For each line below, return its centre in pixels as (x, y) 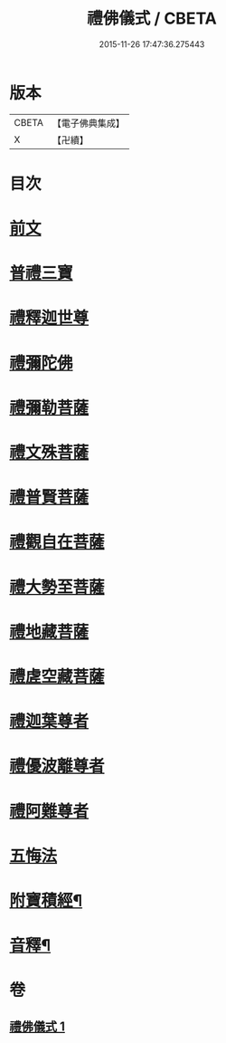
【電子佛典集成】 (88, 123)
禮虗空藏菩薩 (57, 676)
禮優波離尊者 (57, 766)
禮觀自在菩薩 (57, 542)
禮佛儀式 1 (38, 1026)
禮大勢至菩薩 (57, 587)
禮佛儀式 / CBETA (152, 19)
